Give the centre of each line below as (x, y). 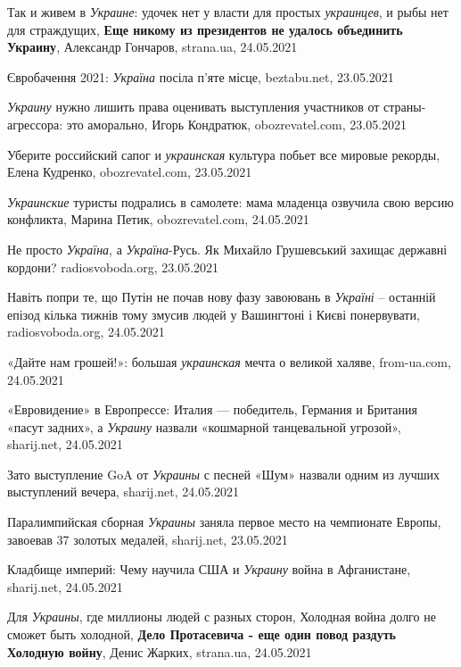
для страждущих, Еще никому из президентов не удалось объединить (205, 29)
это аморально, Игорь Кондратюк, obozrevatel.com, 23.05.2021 (237, 124)
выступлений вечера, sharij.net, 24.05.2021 (123, 492)
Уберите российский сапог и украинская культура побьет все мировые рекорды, (224, 154)
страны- (405, 107)
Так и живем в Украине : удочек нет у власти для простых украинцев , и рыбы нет (228, 12)
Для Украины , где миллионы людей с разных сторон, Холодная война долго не (222, 617)
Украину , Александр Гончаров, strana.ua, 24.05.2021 (152, 47)
